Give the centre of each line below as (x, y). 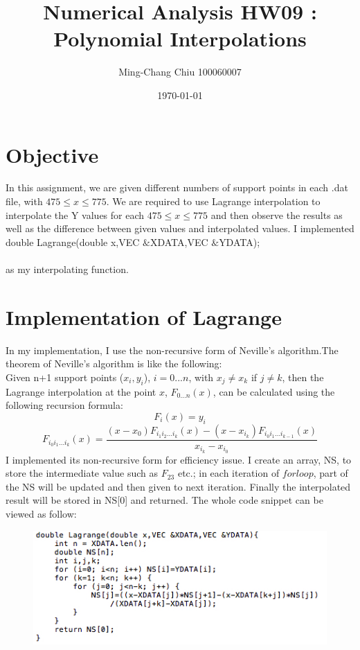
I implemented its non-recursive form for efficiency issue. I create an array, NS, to (179, 459)
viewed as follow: (41, 513)
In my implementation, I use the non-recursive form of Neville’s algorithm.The (172, 350)
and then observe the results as (277, 214)
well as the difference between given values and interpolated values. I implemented (180, 228)
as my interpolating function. (67, 269)
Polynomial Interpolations (180, 38)
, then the (303, 377)
